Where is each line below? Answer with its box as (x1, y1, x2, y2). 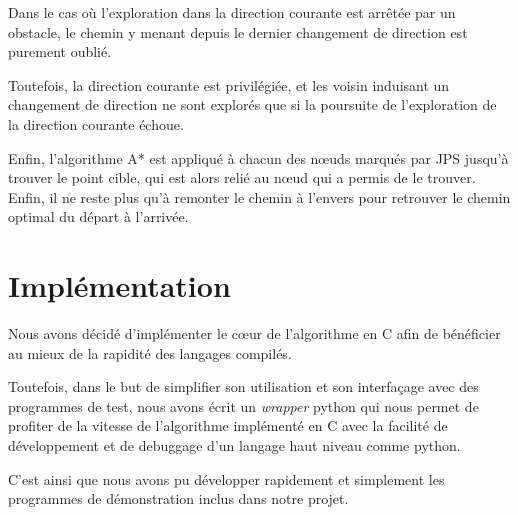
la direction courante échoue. (8, 113, 184, 134)
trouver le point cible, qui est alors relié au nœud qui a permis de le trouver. (8, 167, 476, 188)
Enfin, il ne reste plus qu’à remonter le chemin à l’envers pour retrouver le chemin (8, 186, 511, 207)
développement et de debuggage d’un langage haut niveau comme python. (8, 435, 461, 456)
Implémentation (8, 265, 231, 306)
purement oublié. (8, 41, 112, 62)
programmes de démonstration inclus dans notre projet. (8, 488, 349, 509)
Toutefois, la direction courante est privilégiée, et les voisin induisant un (8, 74, 450, 95)
